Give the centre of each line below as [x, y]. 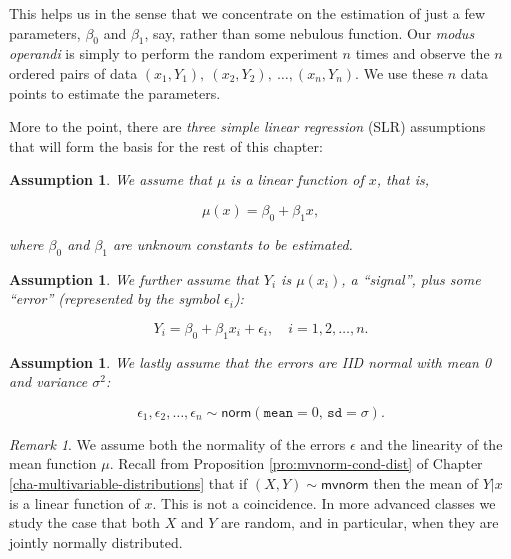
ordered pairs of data [73, 72]
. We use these [399, 72]
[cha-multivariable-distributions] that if [128, 482]
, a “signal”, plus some [411, 278]
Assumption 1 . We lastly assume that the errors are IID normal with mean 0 [250, 361]
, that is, [402, 179]
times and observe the [422, 53]
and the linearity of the [431, 443]
